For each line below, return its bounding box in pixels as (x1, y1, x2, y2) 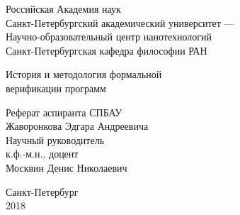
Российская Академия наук (6, 1, 121, 16)
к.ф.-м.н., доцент (6, 146, 79, 161)
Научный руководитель (6, 132, 105, 147)
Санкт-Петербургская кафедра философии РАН (6, 43, 207, 57)
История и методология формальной (6, 67, 162, 82)
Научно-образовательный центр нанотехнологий (6, 29, 212, 44)
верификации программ (6, 80, 106, 95)
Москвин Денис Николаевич (6, 160, 127, 175)
